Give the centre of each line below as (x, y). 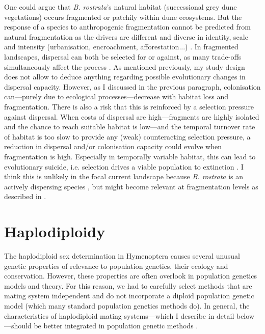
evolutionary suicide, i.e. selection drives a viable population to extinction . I (124, 166)
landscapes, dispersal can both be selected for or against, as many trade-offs (123, 56)
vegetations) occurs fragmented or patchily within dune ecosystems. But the (123, 17)
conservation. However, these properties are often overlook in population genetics (130, 276)
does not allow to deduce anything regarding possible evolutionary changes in (125, 77)
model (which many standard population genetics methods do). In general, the (127, 305)
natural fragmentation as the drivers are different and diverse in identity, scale (126, 36)
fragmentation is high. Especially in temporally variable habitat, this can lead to (130, 156)
